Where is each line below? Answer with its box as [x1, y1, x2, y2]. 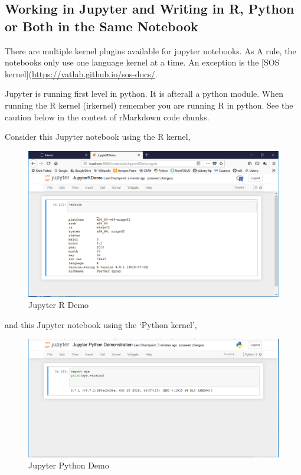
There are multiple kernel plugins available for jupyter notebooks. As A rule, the [5, 44, 296, 57]
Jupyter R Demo [28, 299, 89, 311]
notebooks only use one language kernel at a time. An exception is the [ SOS [5, 56, 280, 68]
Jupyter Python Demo [28, 459, 109, 471]
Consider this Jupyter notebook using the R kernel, [5, 130, 191, 143]
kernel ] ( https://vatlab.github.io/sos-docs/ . [5, 67, 158, 80]
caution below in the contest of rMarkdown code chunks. [5, 110, 210, 123]
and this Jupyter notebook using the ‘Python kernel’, [5, 318, 197, 330]
